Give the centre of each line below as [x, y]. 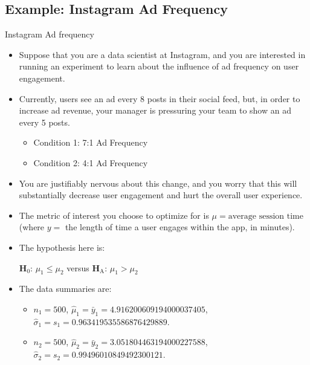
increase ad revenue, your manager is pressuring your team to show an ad [155, 110]
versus [78, 267]
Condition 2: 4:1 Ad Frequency [91, 162]
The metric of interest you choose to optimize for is [114, 215]
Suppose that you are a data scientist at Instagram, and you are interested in [162, 54]
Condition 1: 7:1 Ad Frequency [91, 142]
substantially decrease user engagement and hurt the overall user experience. [161, 195]
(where [32, 227]
